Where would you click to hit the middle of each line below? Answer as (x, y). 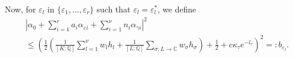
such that (114, 9)
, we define (177, 9)
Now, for (20, 9)
